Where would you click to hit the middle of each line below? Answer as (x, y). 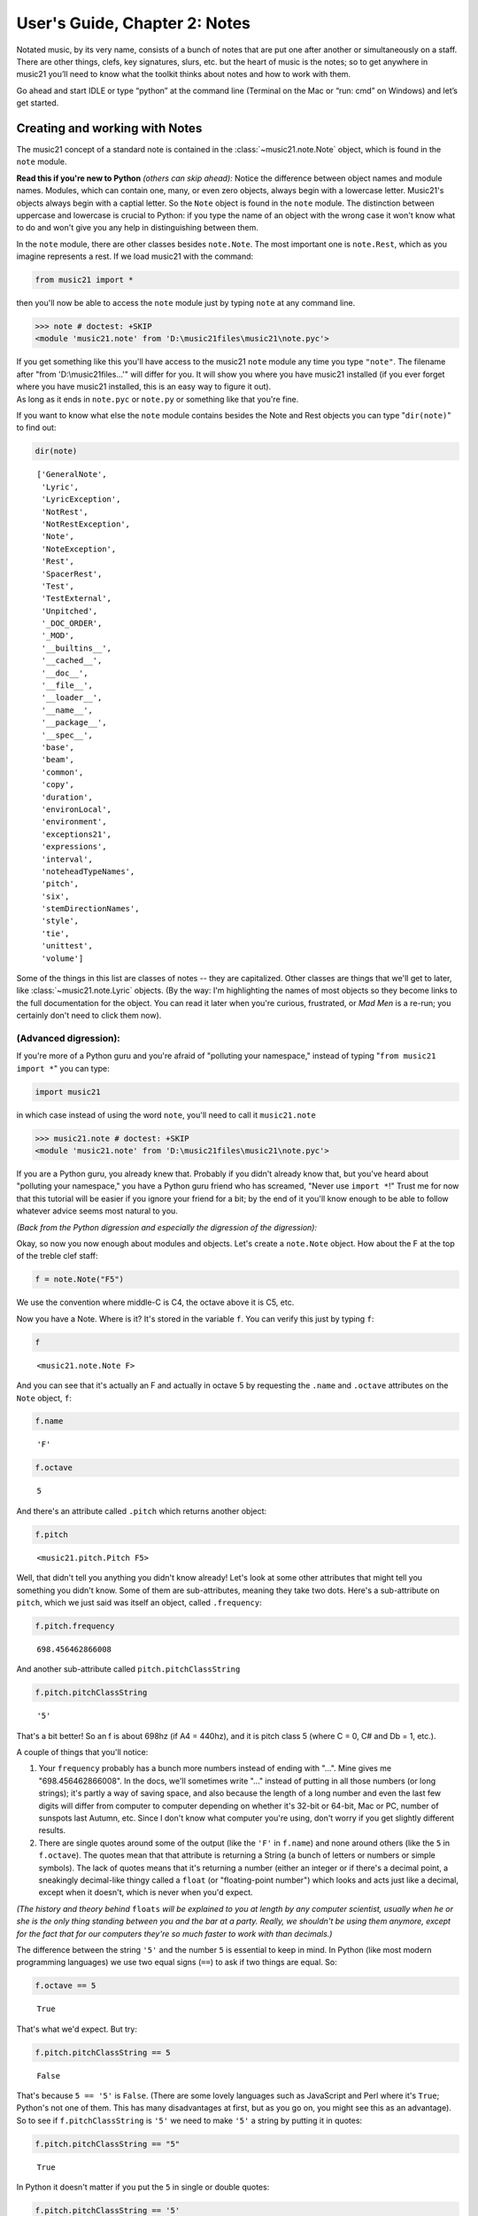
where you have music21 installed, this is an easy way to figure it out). (144, 386)
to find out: (36, 428)
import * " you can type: (63, 1068)
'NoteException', (79, 549)
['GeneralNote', (72, 475)
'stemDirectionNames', (90, 909)
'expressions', (74, 847)
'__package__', (74, 723)
